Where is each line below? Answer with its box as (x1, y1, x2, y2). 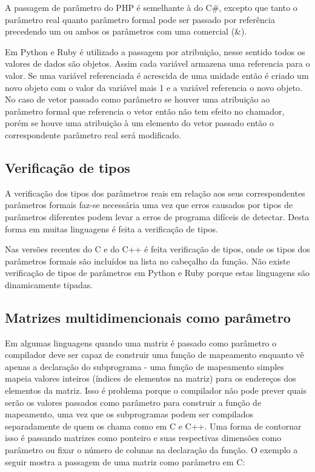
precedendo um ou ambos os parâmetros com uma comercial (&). (5, 25, 247, 38)
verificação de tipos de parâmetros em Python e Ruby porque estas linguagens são (5, 266, 310, 279)
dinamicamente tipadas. (5, 278, 93, 291)
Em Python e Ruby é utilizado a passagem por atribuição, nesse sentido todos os (5, 45, 305, 58)
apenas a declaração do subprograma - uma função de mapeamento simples (5, 360, 284, 373)
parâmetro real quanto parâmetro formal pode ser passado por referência (5, 13, 275, 25)
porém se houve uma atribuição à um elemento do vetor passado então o (5, 116, 274, 129)
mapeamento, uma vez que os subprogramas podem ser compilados (5, 408, 253, 420)
